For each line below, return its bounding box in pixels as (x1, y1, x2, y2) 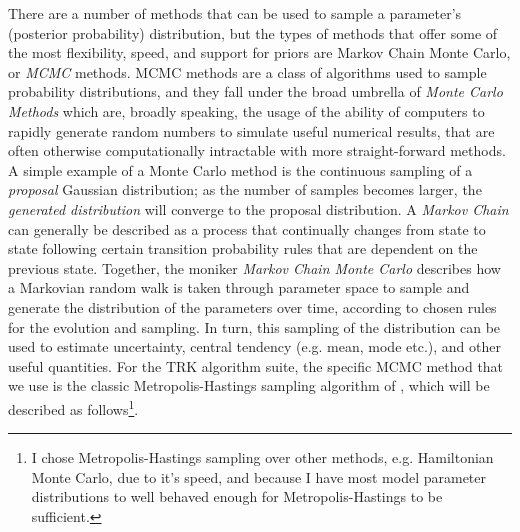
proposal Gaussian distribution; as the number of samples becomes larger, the (8, 179, 482, 200)
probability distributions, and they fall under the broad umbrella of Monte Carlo (8, 81, 503, 102)
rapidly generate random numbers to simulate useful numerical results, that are (8, 120, 495, 141)
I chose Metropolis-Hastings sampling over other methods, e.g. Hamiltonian (31, 447, 494, 468)
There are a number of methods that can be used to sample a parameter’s (8, 3, 462, 23)
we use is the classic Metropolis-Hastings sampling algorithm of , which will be (8, 375, 490, 396)
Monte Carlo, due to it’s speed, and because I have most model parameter (31, 466, 487, 487)
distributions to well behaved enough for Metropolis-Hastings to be (31, 486, 443, 507)
